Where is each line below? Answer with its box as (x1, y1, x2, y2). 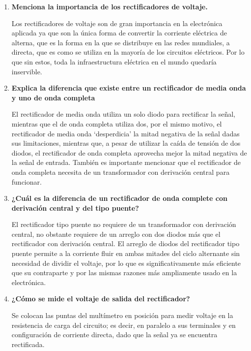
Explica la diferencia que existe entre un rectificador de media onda (11, 83, 246, 93)
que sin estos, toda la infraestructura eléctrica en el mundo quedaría (11, 56, 217, 66)
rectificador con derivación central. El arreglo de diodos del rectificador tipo (11, 238, 240, 249)
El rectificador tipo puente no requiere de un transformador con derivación (11, 219, 236, 229)
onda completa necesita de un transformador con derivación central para (11, 166, 230, 177)
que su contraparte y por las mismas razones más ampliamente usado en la (11, 267, 237, 278)
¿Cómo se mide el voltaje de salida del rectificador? (11, 293, 190, 304)
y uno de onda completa (11, 92, 95, 102)
